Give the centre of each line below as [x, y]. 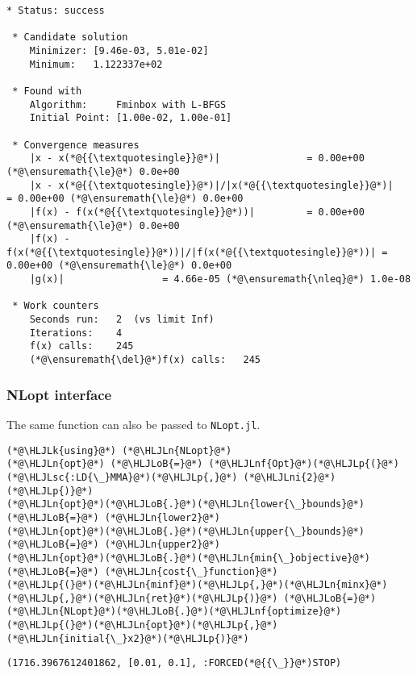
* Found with [47, 91]
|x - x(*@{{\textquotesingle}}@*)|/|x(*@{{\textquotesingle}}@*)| [211, 185]
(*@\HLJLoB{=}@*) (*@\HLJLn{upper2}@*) [113, 545]
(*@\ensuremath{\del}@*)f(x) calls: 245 [145, 360]
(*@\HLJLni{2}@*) [290, 477]
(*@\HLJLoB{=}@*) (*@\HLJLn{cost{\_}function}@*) [142, 571]
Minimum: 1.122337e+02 [96, 64]
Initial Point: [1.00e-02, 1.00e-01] [131, 118]
